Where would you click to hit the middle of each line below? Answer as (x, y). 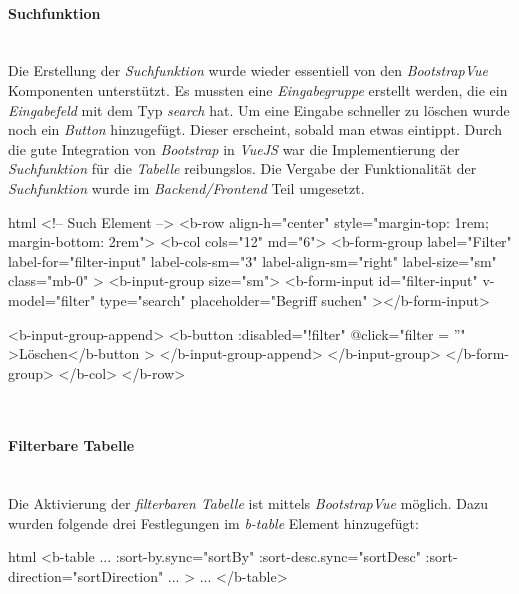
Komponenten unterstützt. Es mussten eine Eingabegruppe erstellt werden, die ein (258, 89)
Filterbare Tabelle (71, 445)
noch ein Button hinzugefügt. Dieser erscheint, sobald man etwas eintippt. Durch (255, 129)
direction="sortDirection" (86, 576)
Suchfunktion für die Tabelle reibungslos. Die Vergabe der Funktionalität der (242, 168)
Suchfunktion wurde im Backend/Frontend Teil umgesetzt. (186, 187)
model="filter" (52, 299)
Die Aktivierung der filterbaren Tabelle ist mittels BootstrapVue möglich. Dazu (248, 503)
